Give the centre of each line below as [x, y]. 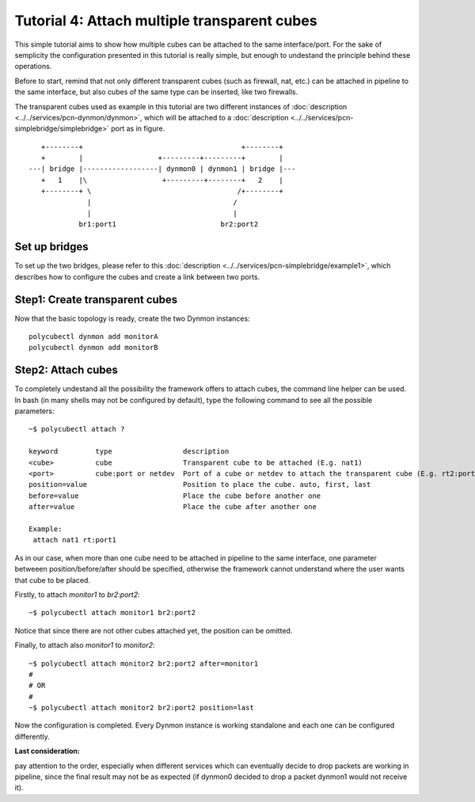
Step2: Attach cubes [66, 370]
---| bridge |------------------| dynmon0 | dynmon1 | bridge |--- [162, 169]
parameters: [34, 411]
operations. [33, 67]
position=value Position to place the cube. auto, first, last [200, 485]
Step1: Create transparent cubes [96, 300]
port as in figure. [138, 129]
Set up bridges [51, 247]
